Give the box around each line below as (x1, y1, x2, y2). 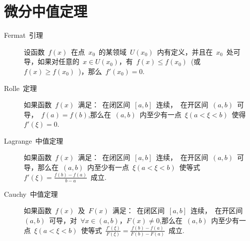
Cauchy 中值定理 (4, 188, 58, 199)
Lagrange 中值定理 (4, 135, 63, 146)
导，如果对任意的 (24, 56, 79, 67)
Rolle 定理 (4, 82, 37, 93)
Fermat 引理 (4, 30, 43, 40)
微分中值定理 (4, 1, 88, 21)
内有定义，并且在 (157, 46, 213, 57)
